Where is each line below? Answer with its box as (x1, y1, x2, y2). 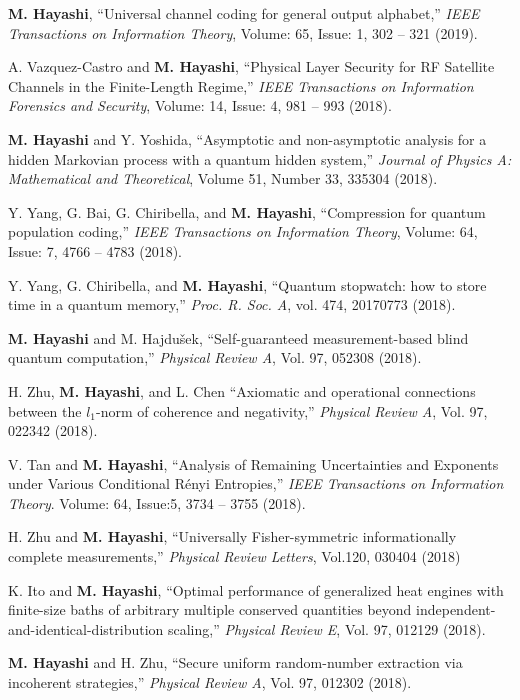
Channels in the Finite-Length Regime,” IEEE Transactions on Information (8, 75, 474, 96)
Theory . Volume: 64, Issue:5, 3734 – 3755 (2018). (8, 492, 306, 513)
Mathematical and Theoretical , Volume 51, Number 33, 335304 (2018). (8, 168, 438, 189)
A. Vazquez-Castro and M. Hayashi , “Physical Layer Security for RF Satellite (8, 56, 495, 77)
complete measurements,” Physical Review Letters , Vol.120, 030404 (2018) (8, 546, 461, 567)
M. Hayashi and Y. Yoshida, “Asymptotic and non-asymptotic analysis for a (8, 128, 487, 149)
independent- (416, 599, 496, 620)
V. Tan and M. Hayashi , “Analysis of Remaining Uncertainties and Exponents (8, 453, 499, 474)
